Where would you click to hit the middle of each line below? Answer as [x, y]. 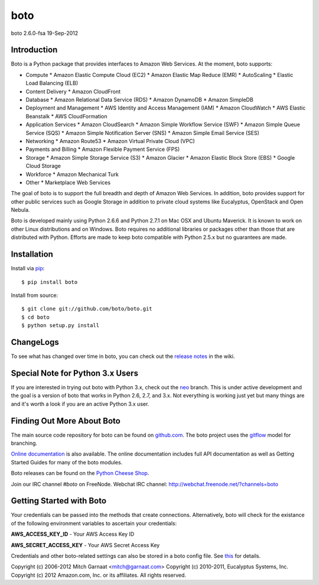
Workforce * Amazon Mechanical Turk [72, 174]
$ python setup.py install [61, 326]
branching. [24, 443]
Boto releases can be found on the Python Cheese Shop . [80, 473]
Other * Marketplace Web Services [68, 182]
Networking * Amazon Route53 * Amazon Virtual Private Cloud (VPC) [110, 141]
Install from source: [35, 295]
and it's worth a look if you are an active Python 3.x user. [80, 404]
